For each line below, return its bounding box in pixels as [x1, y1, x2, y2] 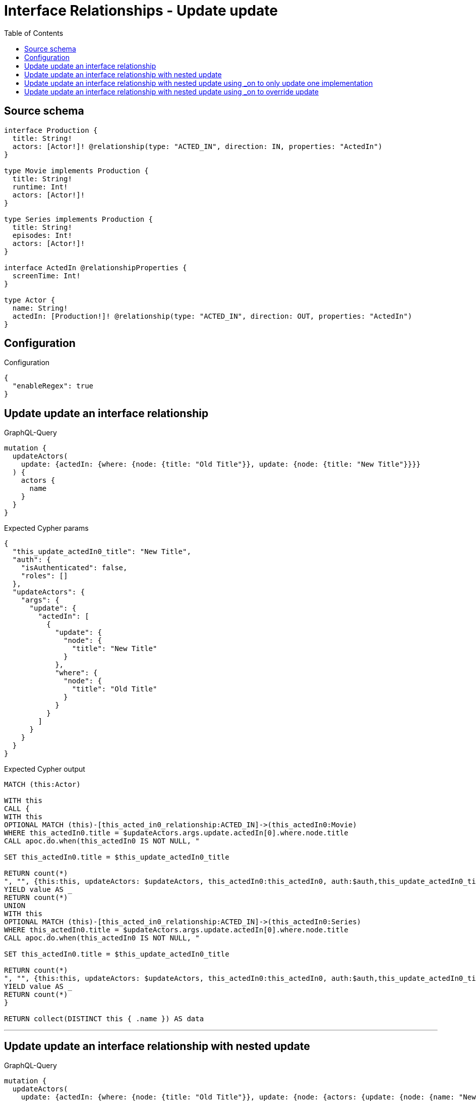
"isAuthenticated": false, [21, 564, 128, 572]
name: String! [12, 304, 68, 312]
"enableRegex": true [12, 382, 94, 390]
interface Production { [4, 126, 98, 134]
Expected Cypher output [4, 765, 85, 774]
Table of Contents [4, 28, 64, 37]
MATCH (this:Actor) [4, 780, 81, 789]
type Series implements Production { [4, 215, 153, 223]
